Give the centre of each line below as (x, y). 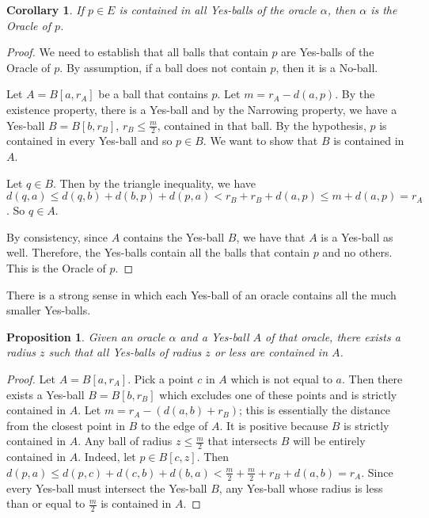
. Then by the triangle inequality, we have (154, 183)
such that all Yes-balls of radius (125, 352)
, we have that (271, 236)
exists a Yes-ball (46, 394)
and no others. (357, 252)
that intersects (243, 441)
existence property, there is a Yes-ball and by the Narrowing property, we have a (202, 109)
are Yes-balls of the (328, 52)
